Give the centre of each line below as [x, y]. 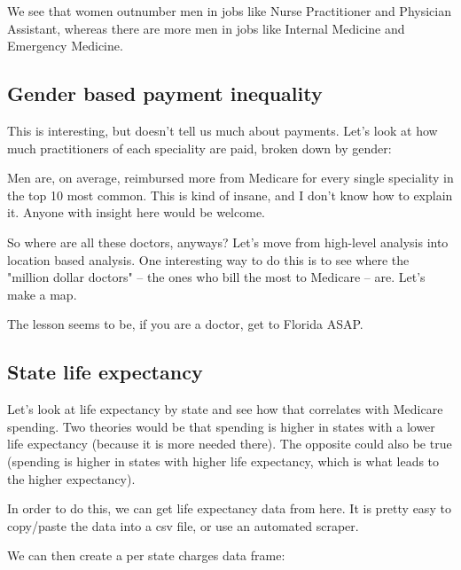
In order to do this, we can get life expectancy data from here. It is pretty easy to [229, 508]
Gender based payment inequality [165, 94]
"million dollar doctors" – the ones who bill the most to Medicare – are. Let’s [216, 277]
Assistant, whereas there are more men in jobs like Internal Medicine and [206, 28]
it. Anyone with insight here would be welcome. [136, 212]
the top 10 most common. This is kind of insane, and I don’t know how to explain [230, 195]
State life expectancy [105, 372]
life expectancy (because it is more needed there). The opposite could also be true [230, 444]
